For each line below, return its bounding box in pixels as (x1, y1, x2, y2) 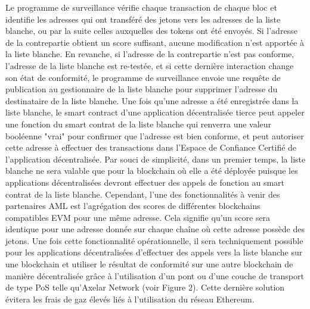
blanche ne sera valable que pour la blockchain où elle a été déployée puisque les (5, 164, 298, 177)
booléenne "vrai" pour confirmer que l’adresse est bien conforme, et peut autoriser (5, 129, 304, 142)
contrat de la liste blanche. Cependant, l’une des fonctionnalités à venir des (5, 188, 280, 200)
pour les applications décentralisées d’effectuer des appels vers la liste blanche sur (5, 246, 303, 258)
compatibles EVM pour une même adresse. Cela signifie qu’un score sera (5, 211, 271, 223)
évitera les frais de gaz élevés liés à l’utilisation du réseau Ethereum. (5, 292, 255, 305)
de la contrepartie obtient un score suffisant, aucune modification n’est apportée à (5, 36, 304, 48)
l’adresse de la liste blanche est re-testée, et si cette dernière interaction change (5, 59, 294, 71)
